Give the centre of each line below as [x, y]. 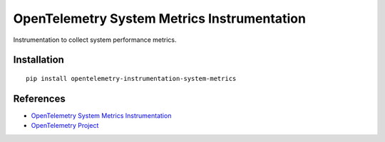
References [39, 98]
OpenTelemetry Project [65, 126]
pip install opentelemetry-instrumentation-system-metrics [131, 78]
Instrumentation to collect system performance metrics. [95, 40]
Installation [38, 60]
